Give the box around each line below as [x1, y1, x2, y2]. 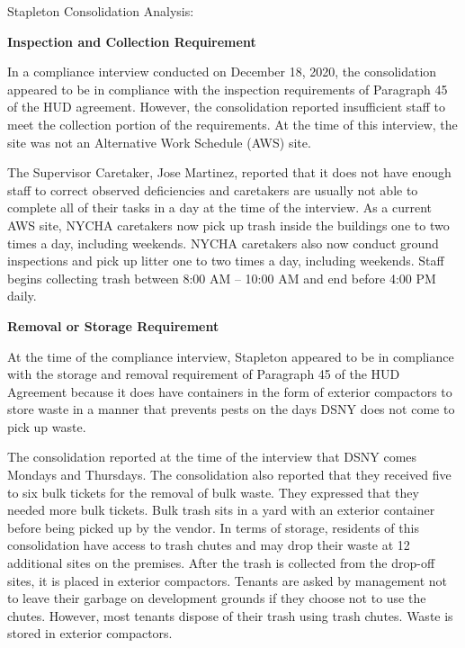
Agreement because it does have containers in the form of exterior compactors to [7, 382, 452, 400]
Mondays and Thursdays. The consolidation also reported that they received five [7, 465, 452, 484]
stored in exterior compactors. [7, 624, 173, 643]
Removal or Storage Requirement [7, 316, 219, 335]
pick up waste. [7, 417, 86, 436]
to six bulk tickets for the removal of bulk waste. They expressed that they [7, 482, 419, 501]
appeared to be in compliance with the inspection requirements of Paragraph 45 [7, 79, 448, 98]
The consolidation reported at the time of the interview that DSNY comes [7, 447, 417, 466]
